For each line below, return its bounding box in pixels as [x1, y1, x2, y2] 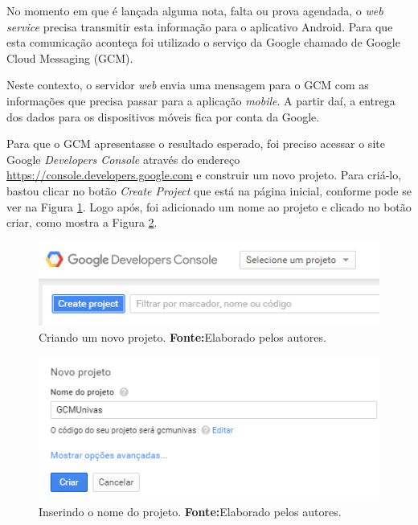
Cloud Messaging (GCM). [6, 49, 133, 66]
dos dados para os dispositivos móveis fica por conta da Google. [6, 108, 320, 125]
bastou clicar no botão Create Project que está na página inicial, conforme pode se [6, 182, 412, 199]
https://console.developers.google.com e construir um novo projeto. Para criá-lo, [6, 166, 402, 183]
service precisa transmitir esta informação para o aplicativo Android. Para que [6, 18, 393, 35]
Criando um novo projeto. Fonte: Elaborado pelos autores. [39, 328, 326, 345]
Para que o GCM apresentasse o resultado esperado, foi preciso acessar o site [6, 135, 385, 152]
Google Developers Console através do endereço [6, 150, 240, 167]
